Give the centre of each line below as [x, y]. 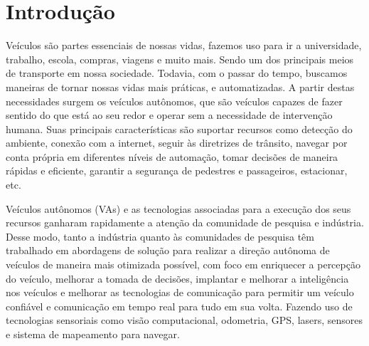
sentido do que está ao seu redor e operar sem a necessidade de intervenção [169, 115]
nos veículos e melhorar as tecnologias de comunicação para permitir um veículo [180, 292]
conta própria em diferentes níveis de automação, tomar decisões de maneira [172, 156]
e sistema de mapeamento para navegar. [93, 334]
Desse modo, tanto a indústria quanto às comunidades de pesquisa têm [160, 236]
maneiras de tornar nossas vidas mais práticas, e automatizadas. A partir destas [180, 86]
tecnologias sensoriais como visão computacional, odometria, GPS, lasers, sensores [184, 320]
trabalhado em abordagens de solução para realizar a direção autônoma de [168, 250]
